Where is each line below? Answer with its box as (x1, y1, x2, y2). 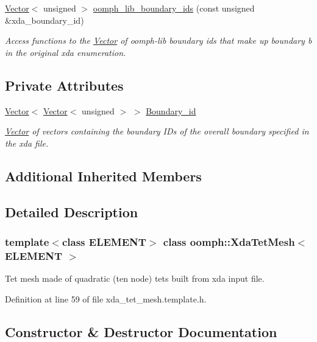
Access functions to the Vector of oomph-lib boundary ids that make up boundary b (5, 34, 312, 47)
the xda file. (5, 136, 49, 149)
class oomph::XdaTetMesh (163, 234, 295, 249)
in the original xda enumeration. (5, 46, 126, 58)
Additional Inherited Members (5, 166, 202, 185)
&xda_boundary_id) (5, 13, 84, 26)
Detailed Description (5, 202, 138, 221)
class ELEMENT (62, 234, 146, 249)
